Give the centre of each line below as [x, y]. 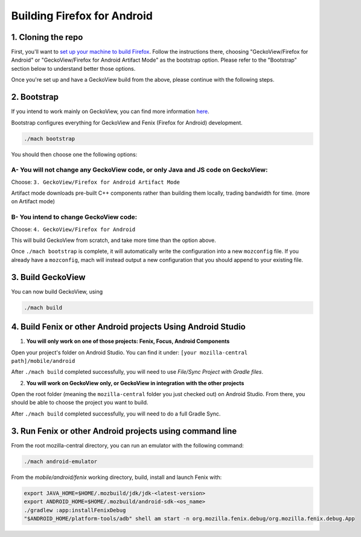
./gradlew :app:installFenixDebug [75, 510]
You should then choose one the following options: [74, 154]
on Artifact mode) [33, 201]
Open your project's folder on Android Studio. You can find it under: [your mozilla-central [129, 352]
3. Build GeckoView [48, 277]
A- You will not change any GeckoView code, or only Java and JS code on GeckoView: [139, 170]
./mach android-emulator [61, 461]
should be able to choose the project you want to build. [80, 403]
